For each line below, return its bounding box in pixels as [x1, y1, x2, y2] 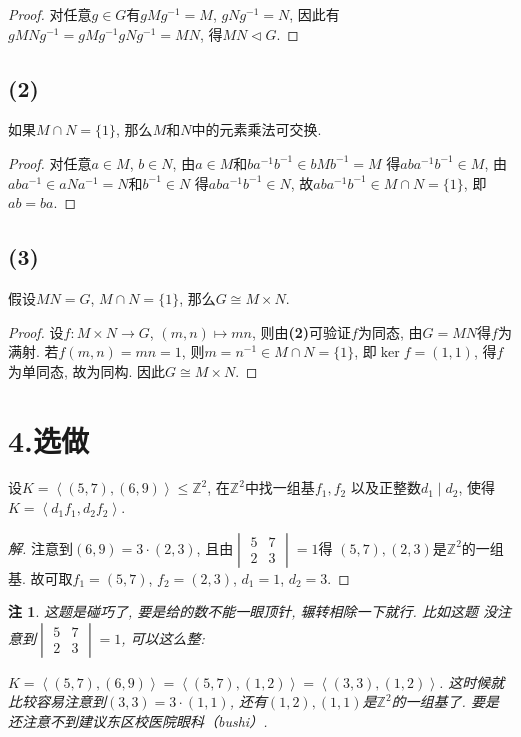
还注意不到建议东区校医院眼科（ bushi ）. [8, 711, 268, 732]
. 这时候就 [439, 671, 505, 692]
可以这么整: [130, 627, 205, 648]
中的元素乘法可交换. [191, 119, 322, 140]
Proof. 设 [8, 321, 64, 342]
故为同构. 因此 [72, 360, 166, 381]
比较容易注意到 [8, 691, 106, 712]
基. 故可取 [8, 567, 73, 588]
